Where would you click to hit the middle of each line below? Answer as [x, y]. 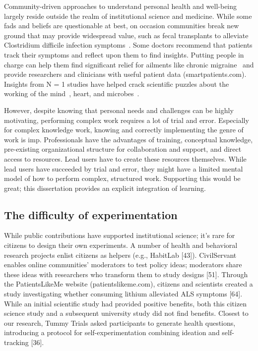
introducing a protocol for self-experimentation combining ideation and [112, 332]
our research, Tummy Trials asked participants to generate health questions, [120, 322]
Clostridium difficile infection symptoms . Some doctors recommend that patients [128, 45]
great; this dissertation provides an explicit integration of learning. [105, 188]
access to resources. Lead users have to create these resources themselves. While [125, 158]
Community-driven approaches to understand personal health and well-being [121, 6]
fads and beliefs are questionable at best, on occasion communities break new [122, 26]
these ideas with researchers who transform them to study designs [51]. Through [126, 274]
